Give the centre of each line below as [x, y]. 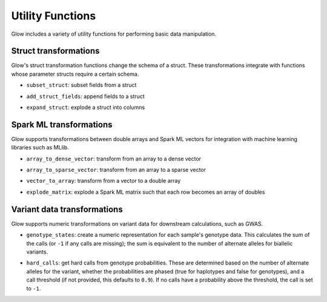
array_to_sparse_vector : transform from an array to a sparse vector [116, 170]
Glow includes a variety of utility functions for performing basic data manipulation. [114, 34]
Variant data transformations [67, 209]
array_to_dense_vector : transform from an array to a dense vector [114, 159]
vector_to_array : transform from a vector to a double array [104, 181]
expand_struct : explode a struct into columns [86, 107]
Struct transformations [55, 51]
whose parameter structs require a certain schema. [75, 74]
